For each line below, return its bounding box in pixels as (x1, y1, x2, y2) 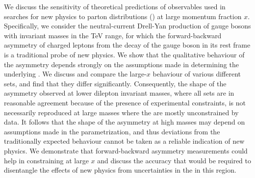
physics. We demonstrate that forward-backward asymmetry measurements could (4, 145, 248, 155)
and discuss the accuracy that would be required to (97, 155, 251, 165)
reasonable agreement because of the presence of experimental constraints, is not (4, 97, 246, 107)
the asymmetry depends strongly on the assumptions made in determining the (4, 59, 239, 69)
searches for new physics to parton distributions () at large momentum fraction (4, 11, 242, 21)
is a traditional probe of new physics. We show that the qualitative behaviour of (4, 49, 245, 59)
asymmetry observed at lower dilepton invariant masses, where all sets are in (4, 88, 234, 98)
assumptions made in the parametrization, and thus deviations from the (4, 126, 220, 136)
